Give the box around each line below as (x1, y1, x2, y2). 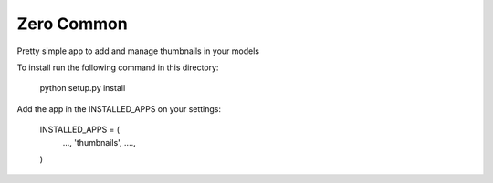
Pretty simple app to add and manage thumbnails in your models (16, 46, 260, 56)
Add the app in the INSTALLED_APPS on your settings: (16, 103, 222, 114)
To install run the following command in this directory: (16, 62, 219, 73)
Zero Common (16, 14, 128, 34)
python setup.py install (39, 83, 126, 94)
